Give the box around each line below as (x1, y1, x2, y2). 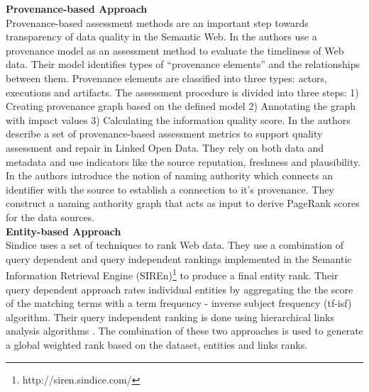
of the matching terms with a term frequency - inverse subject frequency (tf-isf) (6, 296, 352, 310)
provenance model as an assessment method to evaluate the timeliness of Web (6, 43, 344, 57)
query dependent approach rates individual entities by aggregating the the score (6, 281, 353, 296)
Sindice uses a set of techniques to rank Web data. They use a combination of (6, 237, 344, 252)
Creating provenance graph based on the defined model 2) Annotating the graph (6, 99, 356, 113)
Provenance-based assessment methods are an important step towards (6, 15, 309, 30)
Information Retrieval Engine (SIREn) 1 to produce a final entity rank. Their (6, 266, 338, 282)
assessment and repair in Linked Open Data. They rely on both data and (6, 140, 324, 155)
